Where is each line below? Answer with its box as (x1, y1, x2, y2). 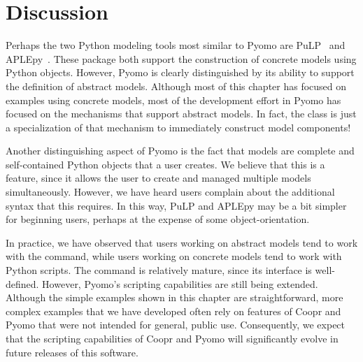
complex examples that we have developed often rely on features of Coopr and (6, 303, 341, 318)
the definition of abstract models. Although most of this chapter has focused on (6, 78, 347, 93)
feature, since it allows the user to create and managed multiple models (6, 171, 311, 185)
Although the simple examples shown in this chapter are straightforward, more (6, 290, 343, 305)
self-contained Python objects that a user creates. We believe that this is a (6, 157, 325, 171)
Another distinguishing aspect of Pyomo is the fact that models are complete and (6, 143, 355, 158)
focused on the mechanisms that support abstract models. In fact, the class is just (6, 106, 357, 121)
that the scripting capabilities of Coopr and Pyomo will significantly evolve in (6, 331, 339, 345)
